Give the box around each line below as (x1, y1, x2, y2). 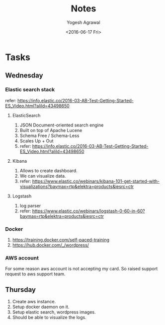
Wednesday (5, 71, 43, 80)
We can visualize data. (19, 173, 66, 179)
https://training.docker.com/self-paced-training (12, 237, 110, 243)
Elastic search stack (5, 86, 55, 93)
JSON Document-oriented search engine (19, 122, 104, 128)
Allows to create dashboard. (19, 167, 78, 174)
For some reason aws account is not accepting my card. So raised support (5, 266, 158, 272)
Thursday (5, 285, 36, 294)
